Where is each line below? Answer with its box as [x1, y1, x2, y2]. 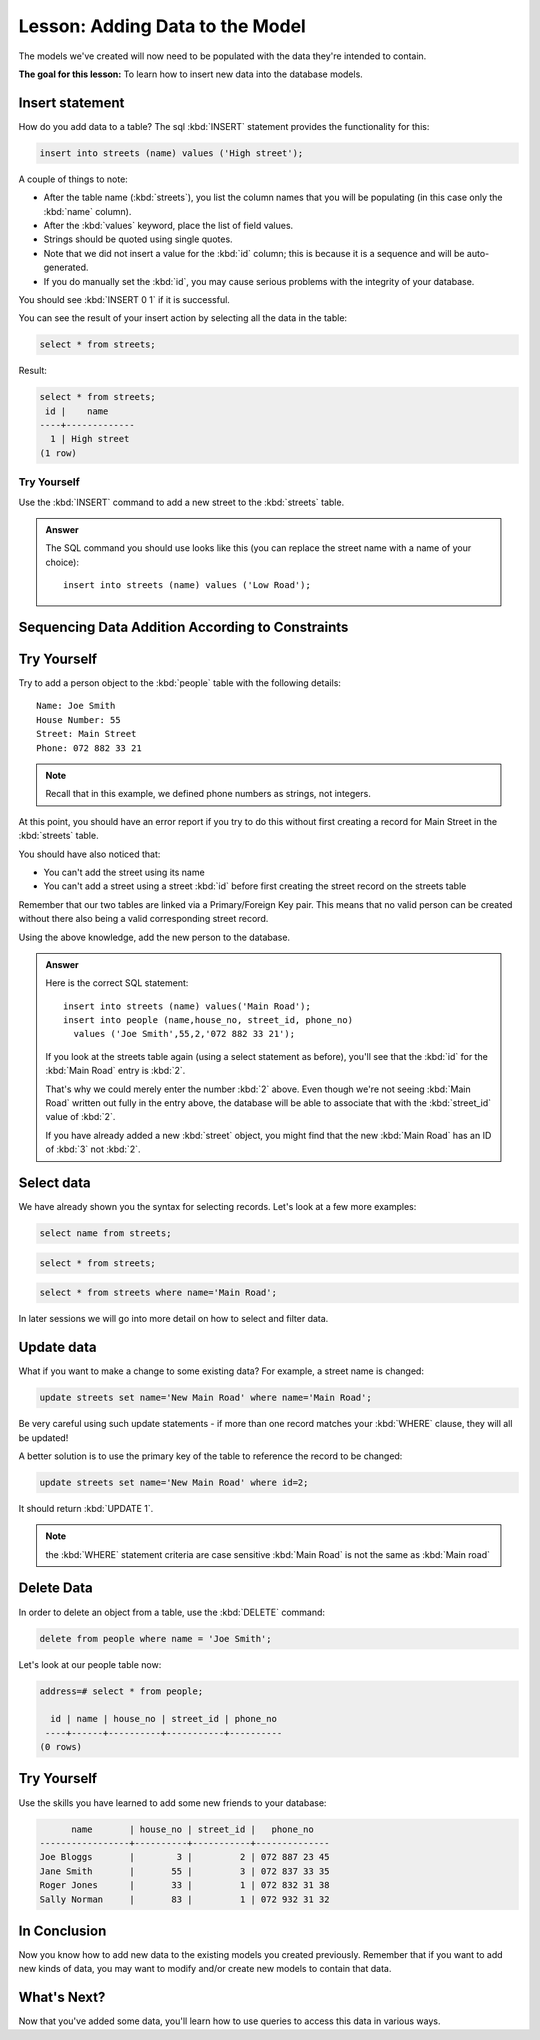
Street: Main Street [36, 728, 137, 740]
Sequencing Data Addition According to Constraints [18, 618, 349, 635]
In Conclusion [18, 1922, 107, 1939]
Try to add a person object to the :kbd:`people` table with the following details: [18, 677, 342, 689]
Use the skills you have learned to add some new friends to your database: [18, 1796, 327, 1809]
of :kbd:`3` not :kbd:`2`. [45, 1143, 141, 1155]
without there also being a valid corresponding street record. [18, 913, 269, 925]
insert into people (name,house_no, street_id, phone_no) [63, 1015, 354, 1026]
